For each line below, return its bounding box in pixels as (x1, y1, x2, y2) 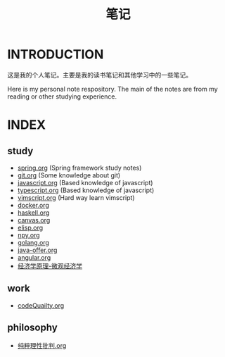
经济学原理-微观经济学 (17, 261, 83, 270)
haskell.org (17, 208, 50, 217)
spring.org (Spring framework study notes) (17, 163, 142, 172)
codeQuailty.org (17, 301, 65, 310)
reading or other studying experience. (7, 92, 117, 101)
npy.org (17, 230, 40, 239)
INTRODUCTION (7, 46, 104, 63)
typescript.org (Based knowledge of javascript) (17, 186, 155, 194)
